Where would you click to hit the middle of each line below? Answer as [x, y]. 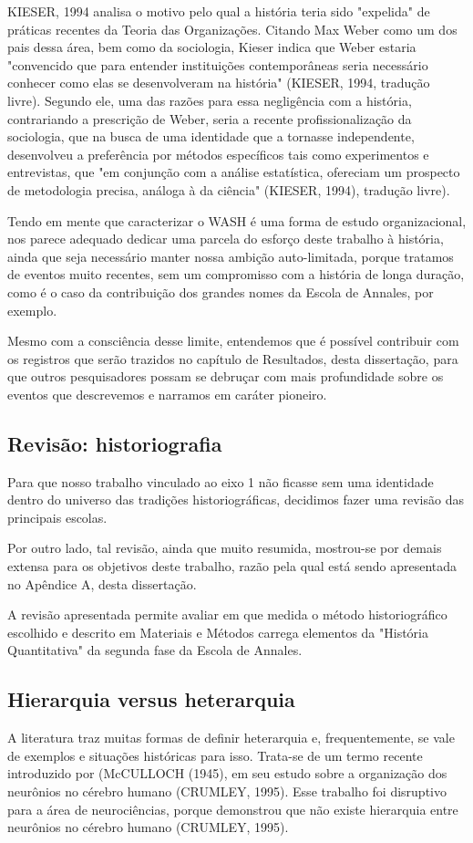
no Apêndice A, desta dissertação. [102, 583]
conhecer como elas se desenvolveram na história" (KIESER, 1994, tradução [219, 83]
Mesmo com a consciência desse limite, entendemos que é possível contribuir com [233, 341]
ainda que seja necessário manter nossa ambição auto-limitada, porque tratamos [231, 256]
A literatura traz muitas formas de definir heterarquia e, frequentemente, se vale [231, 738]
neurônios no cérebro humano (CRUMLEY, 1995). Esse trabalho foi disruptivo [227, 791]
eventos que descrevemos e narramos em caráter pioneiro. [167, 394]
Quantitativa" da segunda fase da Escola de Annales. [155, 650]
